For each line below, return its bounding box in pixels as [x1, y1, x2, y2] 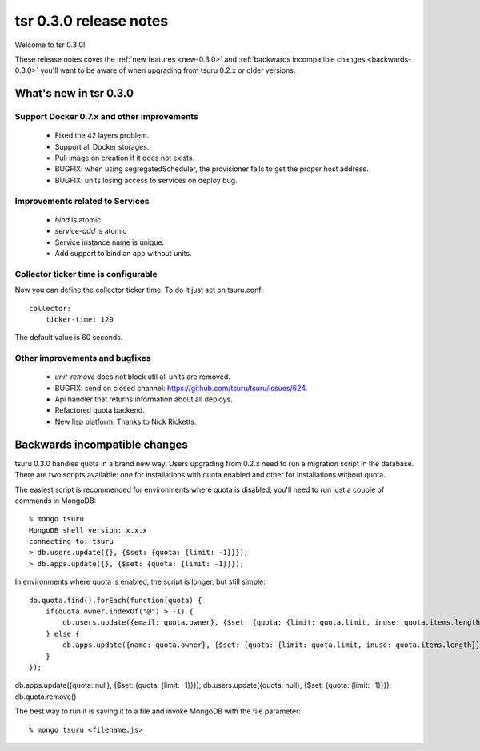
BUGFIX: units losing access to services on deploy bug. [54, 175, 238, 185]
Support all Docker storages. [54, 142, 150, 151]
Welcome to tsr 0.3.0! [14, 40, 86, 50]
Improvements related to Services [14, 195, 150, 206]
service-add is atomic [54, 226, 127, 236]
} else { [45, 629, 80, 638]
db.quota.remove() [14, 692, 77, 701]
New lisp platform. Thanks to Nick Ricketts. [54, 417, 197, 426]
